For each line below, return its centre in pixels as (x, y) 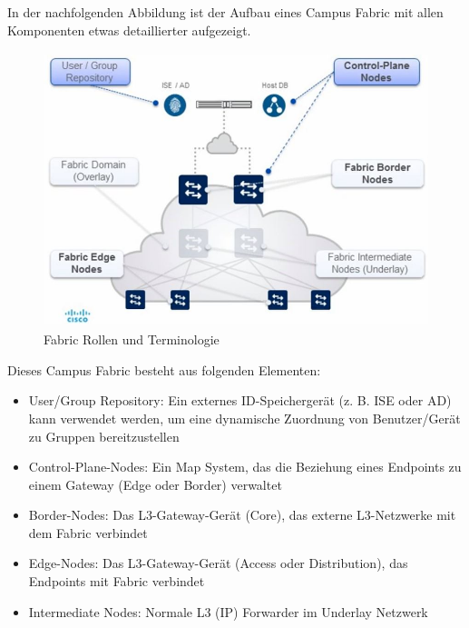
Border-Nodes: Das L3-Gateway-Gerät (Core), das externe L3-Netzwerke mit (242, 515)
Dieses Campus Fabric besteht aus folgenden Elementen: (164, 369)
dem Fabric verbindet (88, 532)
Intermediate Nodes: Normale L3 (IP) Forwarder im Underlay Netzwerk (228, 611)
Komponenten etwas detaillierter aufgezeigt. (129, 30)
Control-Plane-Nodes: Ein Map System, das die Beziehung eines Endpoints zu (245, 467)
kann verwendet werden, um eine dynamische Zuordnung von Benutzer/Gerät (244, 418)
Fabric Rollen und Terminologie (132, 339)
